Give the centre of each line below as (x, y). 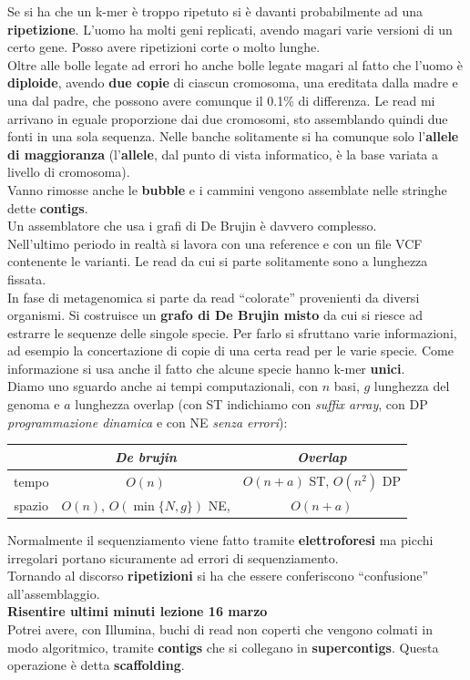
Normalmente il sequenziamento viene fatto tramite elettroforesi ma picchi (220, 539)
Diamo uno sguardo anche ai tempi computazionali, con (163, 386)
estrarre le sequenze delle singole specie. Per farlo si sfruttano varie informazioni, (232, 332)
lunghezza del (412, 386)
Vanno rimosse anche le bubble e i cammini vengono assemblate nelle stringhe (227, 189)
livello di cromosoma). (69, 172)
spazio (31, 505)
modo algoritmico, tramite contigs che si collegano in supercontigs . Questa (223, 647)
